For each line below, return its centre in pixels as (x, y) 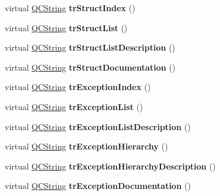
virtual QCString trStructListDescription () (90, 47)
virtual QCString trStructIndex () (70, 8)
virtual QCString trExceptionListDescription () (98, 126)
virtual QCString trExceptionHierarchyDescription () (110, 166)
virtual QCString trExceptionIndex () (78, 87)
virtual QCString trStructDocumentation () (90, 67)
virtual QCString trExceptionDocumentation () (98, 186)
